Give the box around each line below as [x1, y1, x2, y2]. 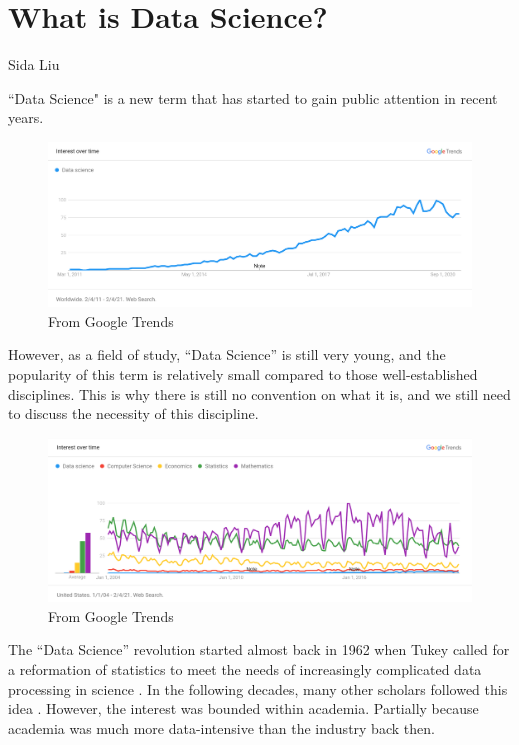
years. [8, 107, 44, 128]
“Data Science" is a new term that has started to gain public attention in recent [8, 87, 498, 108]
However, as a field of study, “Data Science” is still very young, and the [8, 344, 446, 365]
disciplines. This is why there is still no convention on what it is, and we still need [8, 383, 511, 404]
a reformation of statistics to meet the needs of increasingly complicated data [8, 658, 482, 679]
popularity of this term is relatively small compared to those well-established [8, 364, 478, 385]
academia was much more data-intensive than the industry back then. [8, 717, 435, 738]
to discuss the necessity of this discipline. [8, 403, 259, 424]
